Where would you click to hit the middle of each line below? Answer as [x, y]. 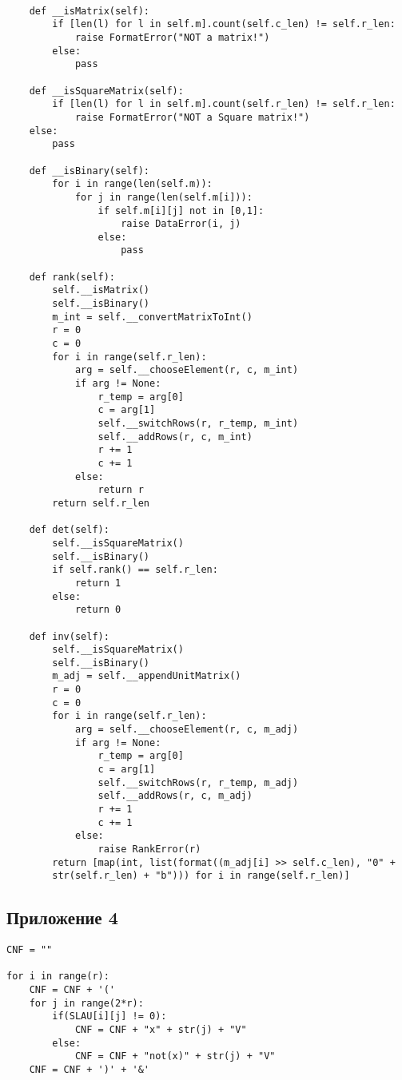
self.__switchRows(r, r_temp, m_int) [198, 423]
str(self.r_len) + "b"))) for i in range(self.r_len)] [201, 876]
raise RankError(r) [149, 849]
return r [121, 490]
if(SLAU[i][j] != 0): [109, 1016]
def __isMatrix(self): [89, 11]
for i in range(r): [58, 977]
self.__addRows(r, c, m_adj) [175, 796]
